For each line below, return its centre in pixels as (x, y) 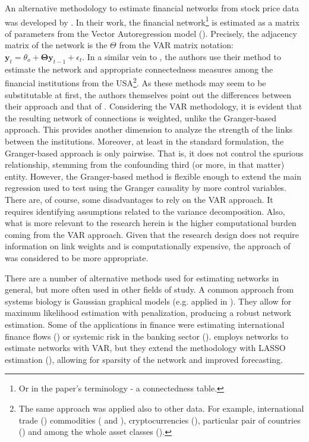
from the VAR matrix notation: (176, 45)
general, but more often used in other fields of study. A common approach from (149, 289)
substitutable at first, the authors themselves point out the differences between (148, 94)
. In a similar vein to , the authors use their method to (182, 57)
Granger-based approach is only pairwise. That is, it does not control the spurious (154, 153)
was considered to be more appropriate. (77, 257)
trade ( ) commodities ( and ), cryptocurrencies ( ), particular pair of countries (160, 420)
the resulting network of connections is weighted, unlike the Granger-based (141, 117)
